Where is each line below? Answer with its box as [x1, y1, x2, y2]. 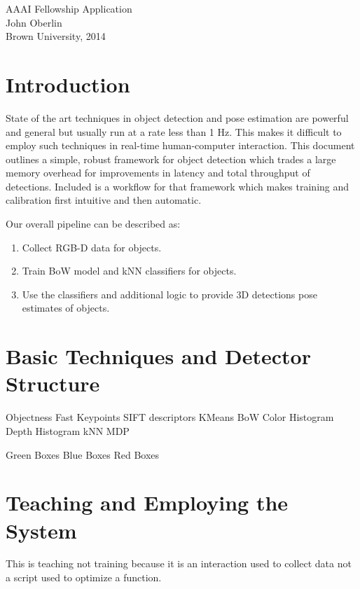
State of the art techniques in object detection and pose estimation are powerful [6, 110, 349, 125]
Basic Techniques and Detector [6, 342, 311, 370]
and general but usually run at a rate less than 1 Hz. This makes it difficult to [6, 124, 342, 139]
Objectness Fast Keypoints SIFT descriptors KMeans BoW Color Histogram [6, 410, 334, 424]
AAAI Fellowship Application [6, 1, 132, 15]
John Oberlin [6, 15, 62, 29]
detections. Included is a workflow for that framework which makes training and [6, 179, 349, 193]
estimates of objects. [22, 300, 110, 315]
